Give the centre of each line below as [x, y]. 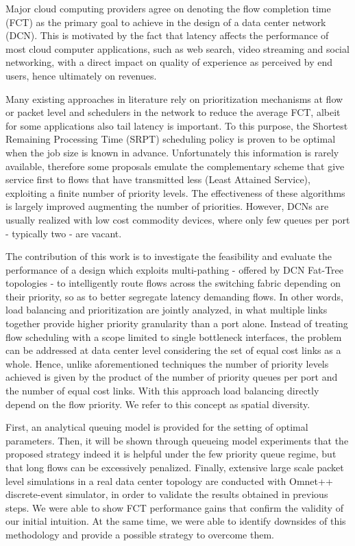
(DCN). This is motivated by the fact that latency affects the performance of [167, 35]
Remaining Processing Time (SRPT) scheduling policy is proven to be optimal [171, 139]
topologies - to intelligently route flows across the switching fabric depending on [173, 283]
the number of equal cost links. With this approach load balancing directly [162, 391]
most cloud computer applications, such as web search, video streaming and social [177, 48]
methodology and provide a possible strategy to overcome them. [140, 534]
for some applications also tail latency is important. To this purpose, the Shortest [177, 125]
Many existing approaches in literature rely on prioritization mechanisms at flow [174, 98]
